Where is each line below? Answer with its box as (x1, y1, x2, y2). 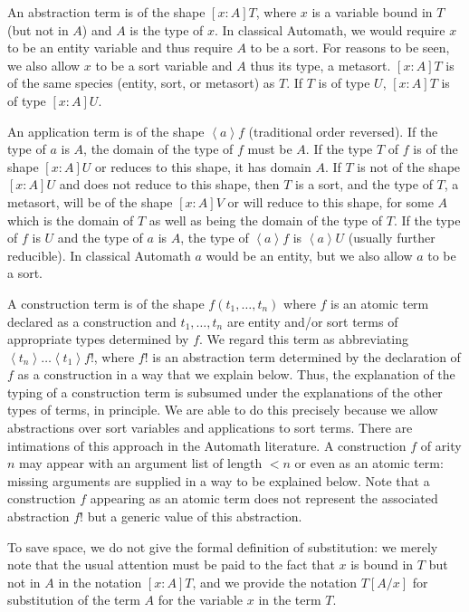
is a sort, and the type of (295, 175, 433, 194)
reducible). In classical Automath (7, 245, 191, 264)
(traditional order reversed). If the (248, 121, 438, 140)
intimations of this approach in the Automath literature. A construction (7, 435, 407, 454)
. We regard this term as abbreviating (199, 330, 408, 349)
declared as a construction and (7, 311, 177, 330)
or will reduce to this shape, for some (227, 192, 434, 211)
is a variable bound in (311, 3, 433, 21)
